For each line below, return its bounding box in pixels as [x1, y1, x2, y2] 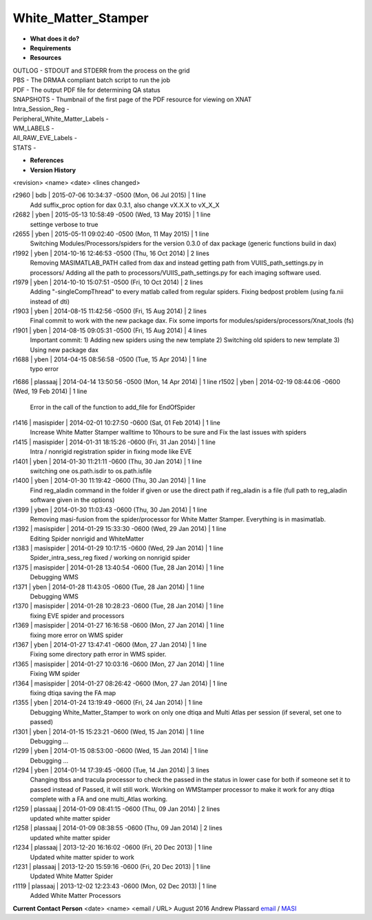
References [30, 156, 64, 165]
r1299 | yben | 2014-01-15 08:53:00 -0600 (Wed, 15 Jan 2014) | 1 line [12, 747, 209, 755]
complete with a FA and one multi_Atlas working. [30, 795, 168, 803]
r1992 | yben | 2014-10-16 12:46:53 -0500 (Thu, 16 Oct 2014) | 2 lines [12, 249, 209, 257]
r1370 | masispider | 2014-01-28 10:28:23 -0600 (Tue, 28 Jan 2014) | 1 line [12, 602, 224, 610]
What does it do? [30, 34, 80, 43]
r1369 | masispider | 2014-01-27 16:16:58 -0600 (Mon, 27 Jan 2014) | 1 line [12, 621, 225, 630]
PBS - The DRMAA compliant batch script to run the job [12, 76, 171, 84]
